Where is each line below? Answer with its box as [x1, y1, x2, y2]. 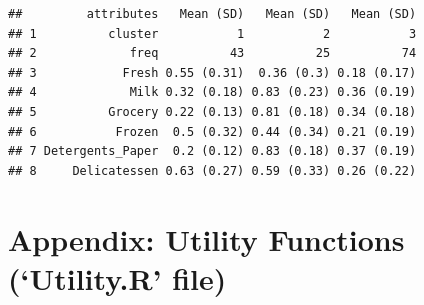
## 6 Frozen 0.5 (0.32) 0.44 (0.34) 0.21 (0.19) [8, 124, 417, 139]
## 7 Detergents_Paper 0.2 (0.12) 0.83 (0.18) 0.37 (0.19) [8, 144, 417, 159]
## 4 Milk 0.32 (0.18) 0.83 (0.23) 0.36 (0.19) [8, 85, 417, 100]
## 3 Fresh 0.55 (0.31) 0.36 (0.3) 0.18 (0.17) [8, 65, 417, 80]
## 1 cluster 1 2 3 [8, 26, 417, 41]
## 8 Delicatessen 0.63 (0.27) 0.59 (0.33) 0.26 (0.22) [8, 163, 417, 178]
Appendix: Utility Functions [8, 218, 405, 259]
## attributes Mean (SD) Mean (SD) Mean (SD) [8, 7, 417, 21]
